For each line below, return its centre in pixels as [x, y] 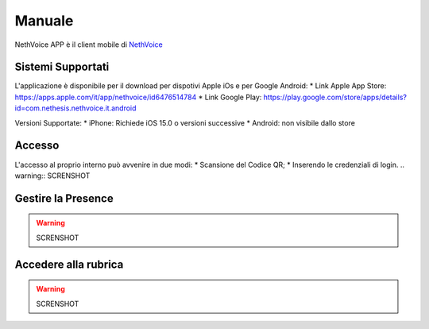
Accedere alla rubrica [69, 264]
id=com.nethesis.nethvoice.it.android [75, 108]
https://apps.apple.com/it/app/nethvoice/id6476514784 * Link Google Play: [138, 97]
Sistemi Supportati [62, 67]
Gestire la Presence [64, 198]
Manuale [44, 21]
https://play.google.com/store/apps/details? [335, 97]
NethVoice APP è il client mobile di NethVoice [89, 45]
